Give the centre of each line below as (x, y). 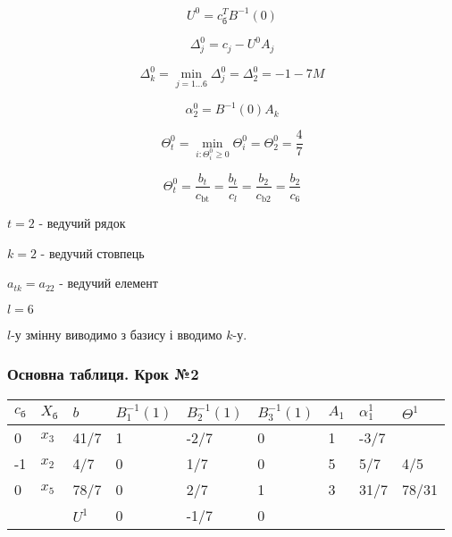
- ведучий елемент (109, 283)
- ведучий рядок (82, 223)
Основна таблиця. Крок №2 (103, 374)
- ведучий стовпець (92, 252)
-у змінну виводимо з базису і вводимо (117, 334)
